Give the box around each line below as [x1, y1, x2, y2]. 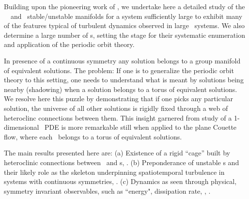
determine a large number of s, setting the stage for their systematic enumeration [4, 30, 245, 40]
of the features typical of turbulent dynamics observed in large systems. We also [4, 20, 245, 31]
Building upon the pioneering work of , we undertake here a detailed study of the [4, 1, 245, 11]
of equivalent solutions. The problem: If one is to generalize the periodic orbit [4, 65, 234, 75]
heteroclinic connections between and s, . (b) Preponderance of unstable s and [4, 157, 239, 167]
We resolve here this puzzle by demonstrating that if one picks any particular [4, 93, 233, 104]
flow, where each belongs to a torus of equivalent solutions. [4, 131, 182, 141]
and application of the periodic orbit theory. [4, 39, 135, 49]
